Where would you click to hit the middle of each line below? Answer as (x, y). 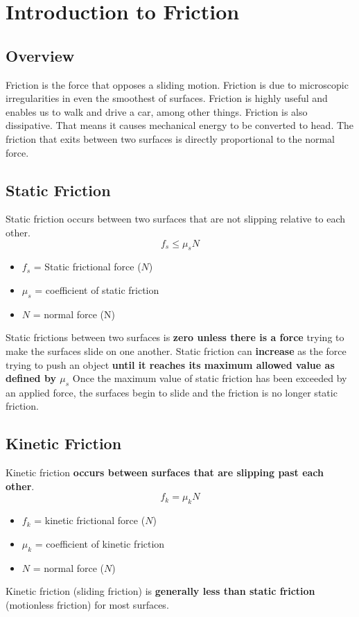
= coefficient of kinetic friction (100, 543)
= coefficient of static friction (97, 289)
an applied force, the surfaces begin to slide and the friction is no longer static (172, 392)
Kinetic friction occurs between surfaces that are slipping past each (165, 472)
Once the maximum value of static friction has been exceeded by (210, 378)
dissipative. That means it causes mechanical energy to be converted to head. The (180, 125)
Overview (40, 55)
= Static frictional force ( (87, 267)
